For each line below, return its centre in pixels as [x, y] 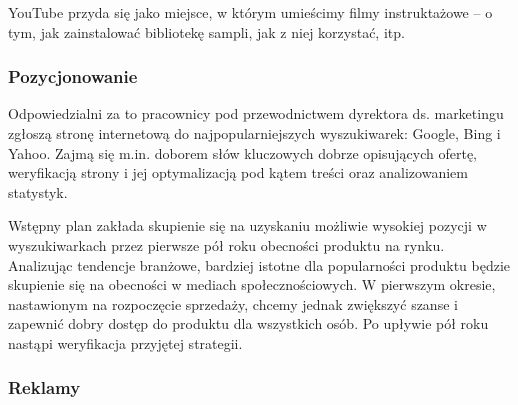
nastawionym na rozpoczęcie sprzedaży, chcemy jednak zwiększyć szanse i [233, 303]
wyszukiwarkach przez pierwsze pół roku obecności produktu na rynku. [226, 244]
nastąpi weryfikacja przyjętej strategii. [125, 342]
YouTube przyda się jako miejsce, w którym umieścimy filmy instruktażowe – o [250, 12]
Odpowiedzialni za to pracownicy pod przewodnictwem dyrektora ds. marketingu [256, 113]
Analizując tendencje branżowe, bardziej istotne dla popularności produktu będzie [259, 264]
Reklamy [44, 387]
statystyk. [38, 191]
